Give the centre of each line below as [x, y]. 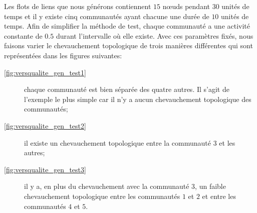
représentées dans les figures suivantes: [63, 55]
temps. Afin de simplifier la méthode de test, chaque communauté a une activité [127, 26]
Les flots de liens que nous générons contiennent [78, 6]
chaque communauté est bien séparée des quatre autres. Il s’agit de [127, 89]
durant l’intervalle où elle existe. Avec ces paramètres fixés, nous [155, 35]
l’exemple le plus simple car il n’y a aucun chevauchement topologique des [138, 99]
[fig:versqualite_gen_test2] [45, 125]
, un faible [210, 186]
